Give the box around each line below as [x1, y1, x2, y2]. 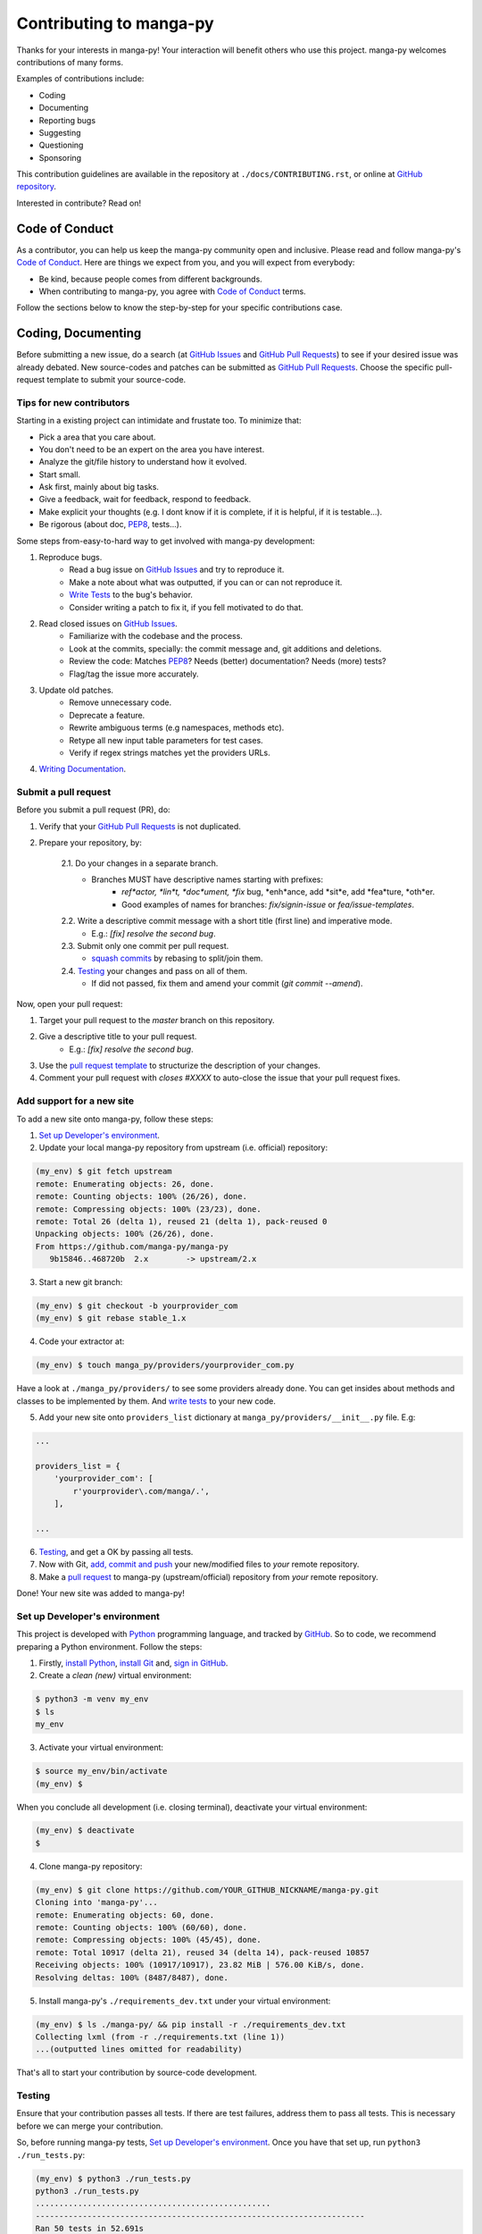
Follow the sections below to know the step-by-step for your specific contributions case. [16, 302, 343, 313]
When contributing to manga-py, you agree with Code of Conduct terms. [38, 286, 307, 297]
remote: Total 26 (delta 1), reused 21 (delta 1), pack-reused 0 [35, 1216, 328, 1226]
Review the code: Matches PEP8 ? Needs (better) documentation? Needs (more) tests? [69, 656, 386, 667]
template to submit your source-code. [46, 374, 187, 384]
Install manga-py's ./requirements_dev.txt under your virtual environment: [38, 1995, 331, 2006]
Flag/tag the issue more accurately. [69, 668, 200, 679]
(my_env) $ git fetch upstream [35, 1166, 173, 1177]
